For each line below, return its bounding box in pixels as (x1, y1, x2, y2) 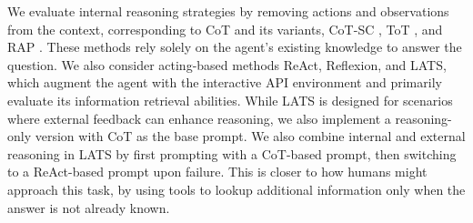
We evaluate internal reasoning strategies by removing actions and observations (7, 2, 449, 20)
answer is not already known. (7, 198, 170, 217)
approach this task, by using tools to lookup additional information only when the (7, 179, 466, 198)
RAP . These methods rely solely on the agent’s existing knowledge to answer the (7, 37, 462, 56)
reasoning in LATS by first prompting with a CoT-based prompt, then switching (7, 144, 457, 163)
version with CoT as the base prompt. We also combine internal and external (35, 127, 466, 146)
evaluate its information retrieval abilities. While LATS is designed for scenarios (7, 90, 453, 109)
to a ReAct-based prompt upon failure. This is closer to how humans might (7, 162, 428, 181)
